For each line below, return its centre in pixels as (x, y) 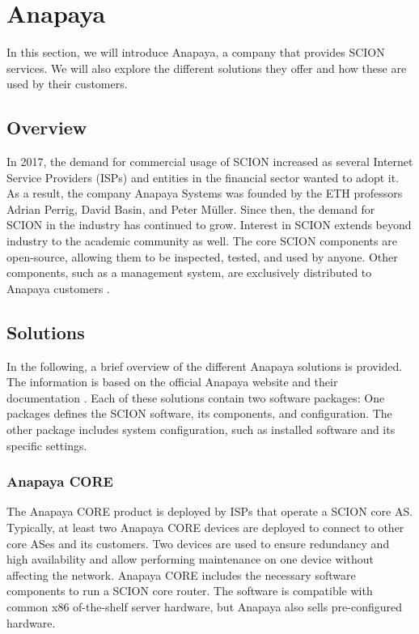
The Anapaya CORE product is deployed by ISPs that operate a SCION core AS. (210, 511)
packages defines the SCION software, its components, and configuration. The (199, 413)
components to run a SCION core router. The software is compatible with (190, 591)
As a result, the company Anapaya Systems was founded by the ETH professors (205, 193)
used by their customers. (67, 84)
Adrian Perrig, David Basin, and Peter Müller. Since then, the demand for (191, 208)
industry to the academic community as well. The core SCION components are (202, 241)
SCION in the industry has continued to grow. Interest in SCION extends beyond (209, 225)
